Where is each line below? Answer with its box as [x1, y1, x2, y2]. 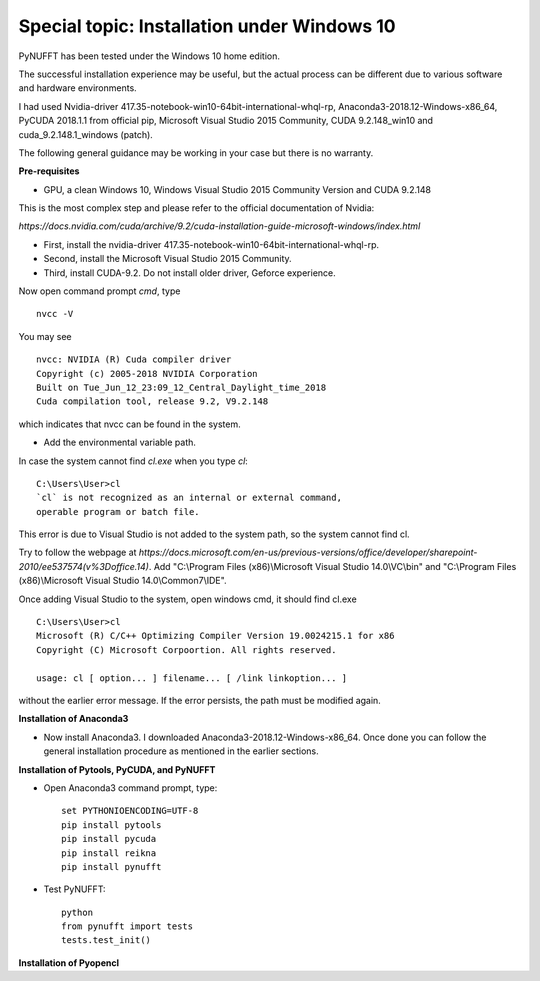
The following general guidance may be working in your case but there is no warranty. [18, 146, 374, 159]
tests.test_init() [61, 935, 152, 946]
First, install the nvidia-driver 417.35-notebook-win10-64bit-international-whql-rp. [43, 238, 380, 250]
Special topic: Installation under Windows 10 [18, 15, 396, 37]
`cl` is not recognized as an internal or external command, [36, 492, 342, 504]
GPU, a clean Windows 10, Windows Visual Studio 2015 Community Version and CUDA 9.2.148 [43, 183, 432, 195]
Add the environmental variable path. [43, 436, 197, 449]
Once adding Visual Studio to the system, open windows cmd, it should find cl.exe [18, 593, 357, 605]
